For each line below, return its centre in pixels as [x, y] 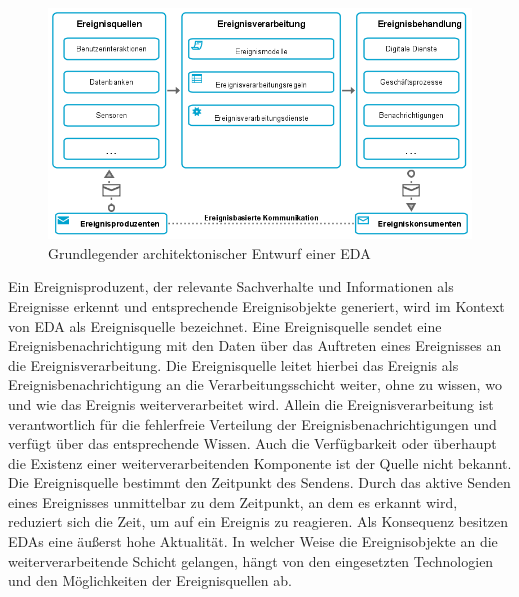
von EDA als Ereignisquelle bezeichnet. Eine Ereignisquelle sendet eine [225, 325]
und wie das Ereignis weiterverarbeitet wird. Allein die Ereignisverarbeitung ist [251, 403]
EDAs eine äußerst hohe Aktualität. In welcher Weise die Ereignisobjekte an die [253, 541]
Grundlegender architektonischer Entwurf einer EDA [209, 252]
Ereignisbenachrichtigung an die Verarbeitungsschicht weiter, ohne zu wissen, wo [255, 384]
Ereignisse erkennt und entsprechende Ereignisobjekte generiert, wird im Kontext [256, 305]
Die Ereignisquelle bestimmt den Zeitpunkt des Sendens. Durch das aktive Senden [259, 482]
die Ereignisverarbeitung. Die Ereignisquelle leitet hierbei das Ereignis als [233, 364]
